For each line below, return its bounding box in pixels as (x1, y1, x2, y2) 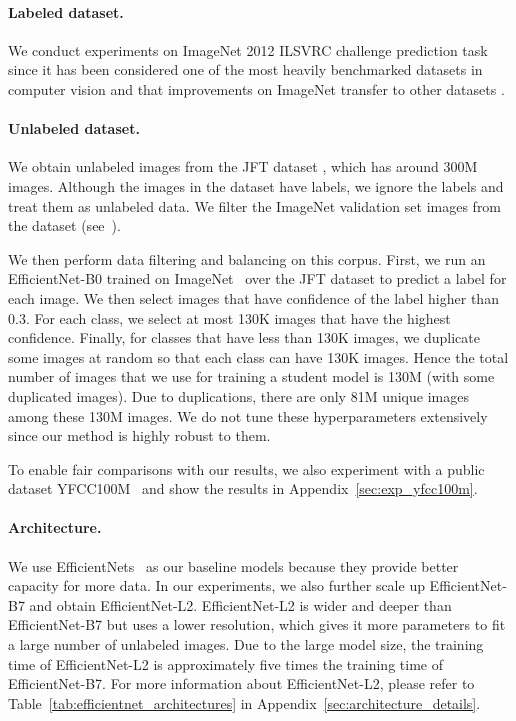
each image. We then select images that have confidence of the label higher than (8, 287, 499, 308)
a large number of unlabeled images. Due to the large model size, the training (8, 634, 484, 655)
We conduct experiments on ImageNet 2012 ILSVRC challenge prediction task (8, 39, 488, 60)
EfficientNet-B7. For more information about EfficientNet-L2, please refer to (8, 673, 475, 694)
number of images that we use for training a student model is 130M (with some (8, 366, 495, 387)
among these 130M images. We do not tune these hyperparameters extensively (8, 405, 488, 426)
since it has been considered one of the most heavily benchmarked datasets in (8, 59, 483, 80)
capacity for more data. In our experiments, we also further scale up (8, 575, 425, 596)
